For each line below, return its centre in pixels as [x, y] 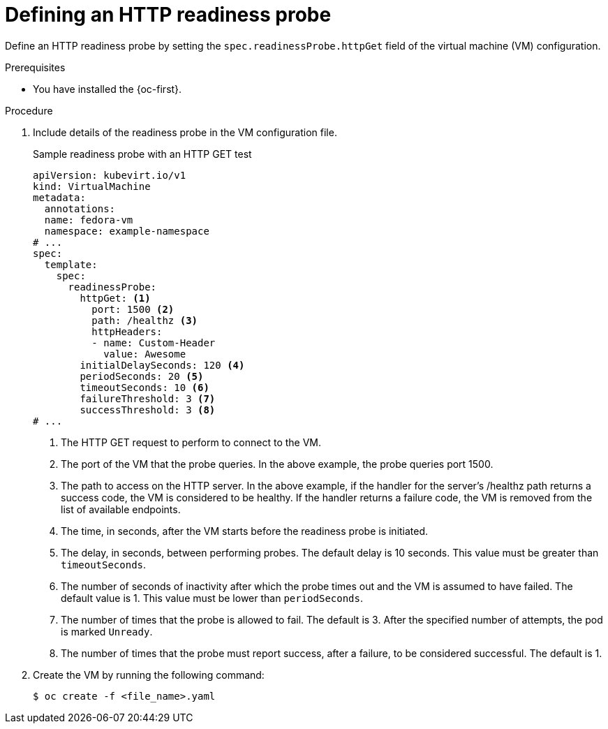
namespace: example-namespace [127, 231]
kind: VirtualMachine [92, 186]
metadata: [59, 197]
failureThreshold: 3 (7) [148, 398]
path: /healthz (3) [145, 320]
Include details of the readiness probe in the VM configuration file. [185, 132]
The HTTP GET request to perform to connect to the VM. [191, 442]
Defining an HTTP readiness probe [168, 15]
